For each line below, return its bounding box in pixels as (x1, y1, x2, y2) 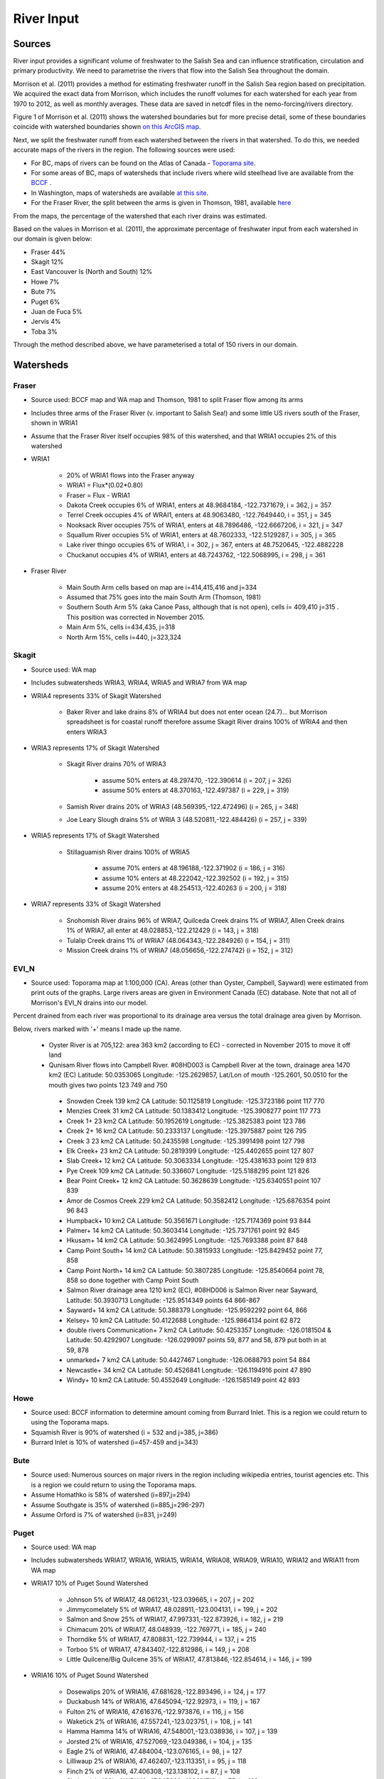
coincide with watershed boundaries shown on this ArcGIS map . (13, 122, 201, 131)
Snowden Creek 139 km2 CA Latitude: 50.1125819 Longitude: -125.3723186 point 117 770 (66, 1097, 325, 1105)
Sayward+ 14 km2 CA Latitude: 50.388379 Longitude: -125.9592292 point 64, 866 (66, 1306, 308, 1314)
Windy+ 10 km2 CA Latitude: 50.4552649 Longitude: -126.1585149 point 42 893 (66, 1376, 300, 1384)
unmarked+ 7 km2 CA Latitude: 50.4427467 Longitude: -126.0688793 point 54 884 (66, 1356, 311, 1364)
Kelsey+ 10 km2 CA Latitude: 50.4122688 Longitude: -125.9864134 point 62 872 (66, 1316, 302, 1324)
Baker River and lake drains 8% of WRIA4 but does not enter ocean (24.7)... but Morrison (66, 707, 327, 716)
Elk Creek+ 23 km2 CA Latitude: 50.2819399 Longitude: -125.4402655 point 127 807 (66, 1146, 314, 1155)
